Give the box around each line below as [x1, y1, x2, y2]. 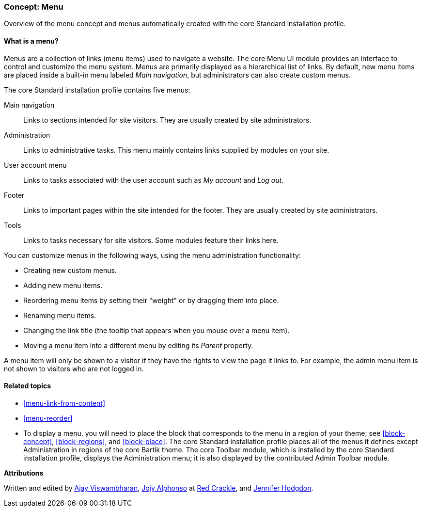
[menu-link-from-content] [23, 399, 106, 407]
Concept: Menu [4, 2, 63, 12]
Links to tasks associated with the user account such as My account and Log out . [23, 176, 284, 184]
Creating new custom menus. [23, 266, 117, 274]
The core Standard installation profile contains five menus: [4, 85, 190, 94]
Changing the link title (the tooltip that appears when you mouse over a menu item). [23, 326, 290, 335]
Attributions [4, 468, 44, 477]
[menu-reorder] [23, 414, 73, 422]
